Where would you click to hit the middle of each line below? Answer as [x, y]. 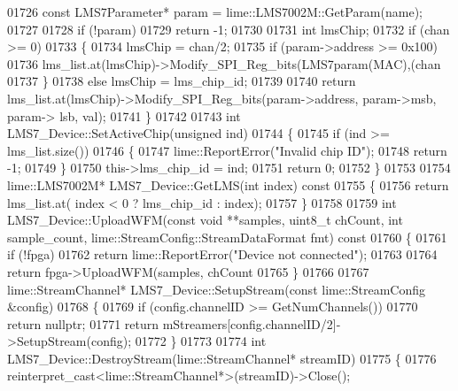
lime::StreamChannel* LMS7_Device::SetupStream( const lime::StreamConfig [216, 289]
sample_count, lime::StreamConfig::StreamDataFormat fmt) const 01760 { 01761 [227, 237]
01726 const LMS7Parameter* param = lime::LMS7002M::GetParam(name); [215, 11]
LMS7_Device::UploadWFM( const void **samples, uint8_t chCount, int [205, 220]
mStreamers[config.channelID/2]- [252, 323]
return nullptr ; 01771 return [83, 323]
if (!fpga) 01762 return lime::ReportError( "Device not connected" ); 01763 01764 [222, 254]
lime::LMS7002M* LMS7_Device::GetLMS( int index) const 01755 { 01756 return [228, 184]
